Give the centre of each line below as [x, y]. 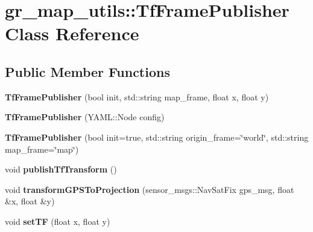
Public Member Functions [87, 71]
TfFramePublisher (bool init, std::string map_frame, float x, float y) [137, 96]
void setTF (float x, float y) [58, 221]
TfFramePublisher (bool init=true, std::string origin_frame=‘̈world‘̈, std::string [157, 137]
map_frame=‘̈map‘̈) [42, 149]
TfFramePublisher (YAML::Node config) [85, 117]
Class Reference [72, 33]
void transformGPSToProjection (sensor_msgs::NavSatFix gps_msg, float [150, 189]
